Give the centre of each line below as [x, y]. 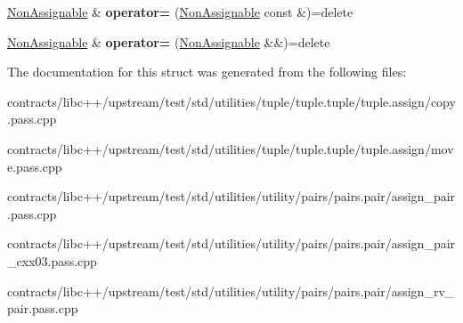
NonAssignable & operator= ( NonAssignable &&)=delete [169, 41]
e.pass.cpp [35, 166]
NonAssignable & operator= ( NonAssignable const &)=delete [180, 12]
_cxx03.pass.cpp [52, 260]
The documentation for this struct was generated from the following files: [207, 72]
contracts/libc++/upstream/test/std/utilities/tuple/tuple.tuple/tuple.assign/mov [231, 148]
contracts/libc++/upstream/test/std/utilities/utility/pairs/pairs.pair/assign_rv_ [231, 291]
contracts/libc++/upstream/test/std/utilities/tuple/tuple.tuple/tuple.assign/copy [231, 101]
